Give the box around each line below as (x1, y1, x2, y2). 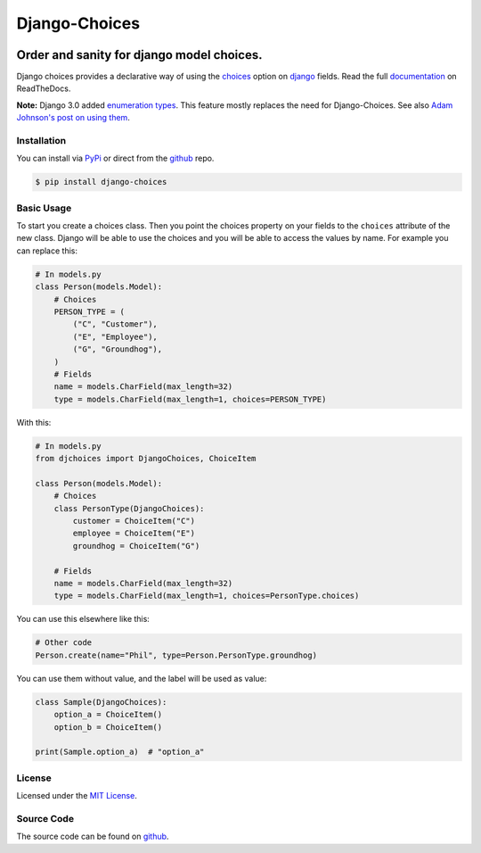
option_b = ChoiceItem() (53, 722, 163, 732)
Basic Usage (16, 202, 72, 214)
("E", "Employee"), (72, 331, 158, 342)
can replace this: (16, 245, 77, 256)
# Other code (35, 638, 93, 648)
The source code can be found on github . (16, 831, 169, 842)
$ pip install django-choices (35, 177, 167, 187)
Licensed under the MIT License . (16, 791, 137, 801)
